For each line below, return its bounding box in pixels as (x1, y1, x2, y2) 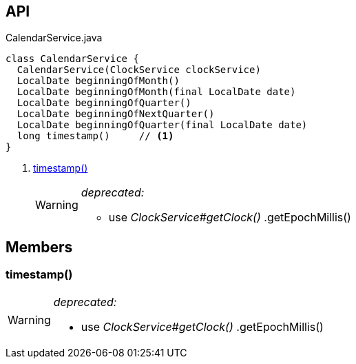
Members (6, 238, 73, 256)
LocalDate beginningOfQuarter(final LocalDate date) (17, 119, 308, 131)
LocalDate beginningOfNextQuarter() (17, 108, 215, 120)
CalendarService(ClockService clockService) (17, 64, 261, 76)
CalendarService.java (6, 32, 103, 44)
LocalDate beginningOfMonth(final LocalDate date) (17, 86, 296, 98)
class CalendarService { (6, 53, 139, 65)
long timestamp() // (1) (17, 130, 174, 142)
